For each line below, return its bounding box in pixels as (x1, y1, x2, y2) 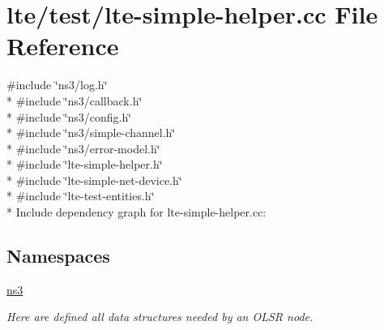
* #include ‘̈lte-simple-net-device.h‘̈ (6, 171, 182, 188)
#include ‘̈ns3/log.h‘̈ (6, 76, 108, 93)
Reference (6, 29, 119, 62)
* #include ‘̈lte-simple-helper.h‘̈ (6, 156, 163, 173)
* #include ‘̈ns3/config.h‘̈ (6, 108, 132, 125)
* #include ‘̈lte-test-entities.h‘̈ (6, 187, 155, 204)
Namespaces (6, 243, 110, 268)
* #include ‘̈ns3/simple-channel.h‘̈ (6, 124, 176, 141)
